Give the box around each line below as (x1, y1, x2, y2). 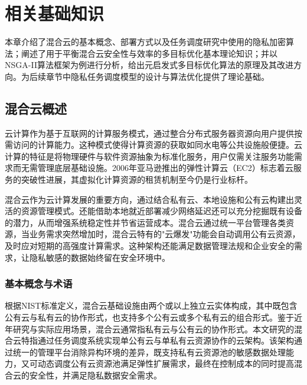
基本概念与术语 (5, 276, 73, 291)
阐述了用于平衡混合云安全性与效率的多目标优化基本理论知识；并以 (21, 47, 277, 59)
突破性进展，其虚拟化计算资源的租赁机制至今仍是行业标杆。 (21, 173, 253, 186)
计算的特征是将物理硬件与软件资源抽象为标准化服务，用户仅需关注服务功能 (5, 150, 294, 162)
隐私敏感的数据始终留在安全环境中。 (29, 251, 170, 263)
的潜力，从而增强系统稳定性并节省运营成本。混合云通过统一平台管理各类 (5, 216, 286, 228)
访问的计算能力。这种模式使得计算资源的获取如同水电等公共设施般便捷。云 (12, 138, 302, 151)
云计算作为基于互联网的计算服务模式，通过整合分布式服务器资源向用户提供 (5, 127, 294, 139)
